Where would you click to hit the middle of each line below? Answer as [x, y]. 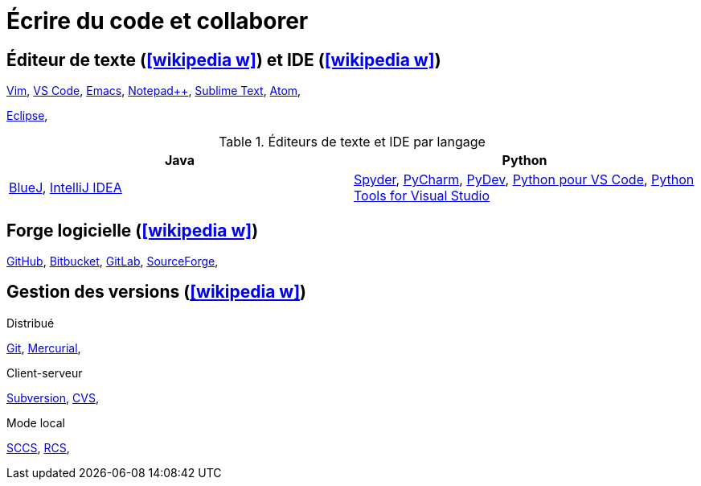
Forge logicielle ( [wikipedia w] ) [133, 230]
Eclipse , [27, 116]
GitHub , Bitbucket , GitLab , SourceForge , [113, 262]
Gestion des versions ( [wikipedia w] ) [157, 292]
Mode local [36, 422]
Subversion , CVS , [53, 397]
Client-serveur [45, 373]
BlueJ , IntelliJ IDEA [66, 188]
